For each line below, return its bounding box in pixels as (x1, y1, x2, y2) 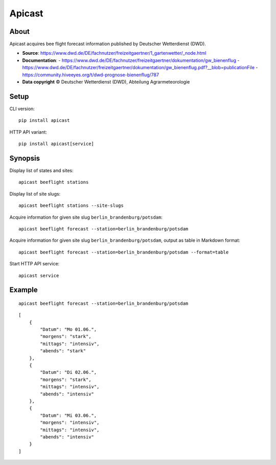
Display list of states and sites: (9, 167, 74, 174)
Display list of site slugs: (9, 191, 61, 197)
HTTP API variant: (9, 129, 47, 135)
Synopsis (9, 154, 40, 162)
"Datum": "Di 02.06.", (40, 369, 97, 375)
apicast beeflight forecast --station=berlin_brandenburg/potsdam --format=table (18, 249, 229, 255)
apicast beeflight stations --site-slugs (18, 203, 124, 208)
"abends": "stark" (40, 348, 86, 354)
